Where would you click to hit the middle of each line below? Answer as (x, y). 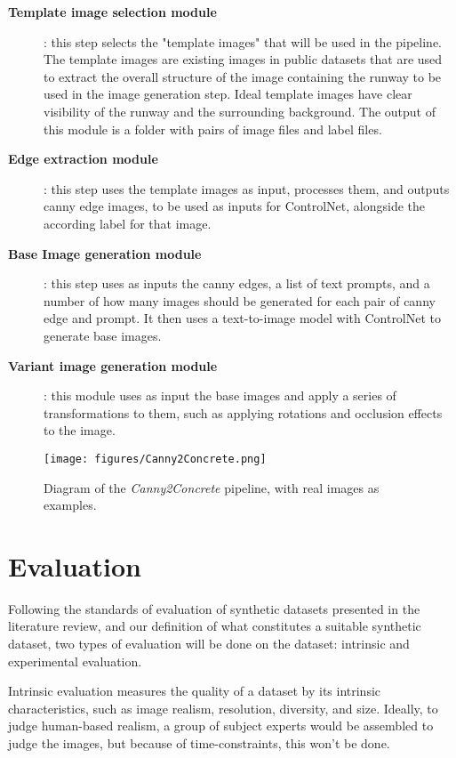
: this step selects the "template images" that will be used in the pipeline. (243, 41)
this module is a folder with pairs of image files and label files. (213, 129)
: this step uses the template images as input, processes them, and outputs (247, 188)
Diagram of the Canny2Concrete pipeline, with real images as (212, 487)
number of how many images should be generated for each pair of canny (240, 300)
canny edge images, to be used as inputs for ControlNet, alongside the (235, 206)
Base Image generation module (105, 253)
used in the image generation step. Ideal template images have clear (228, 94)
